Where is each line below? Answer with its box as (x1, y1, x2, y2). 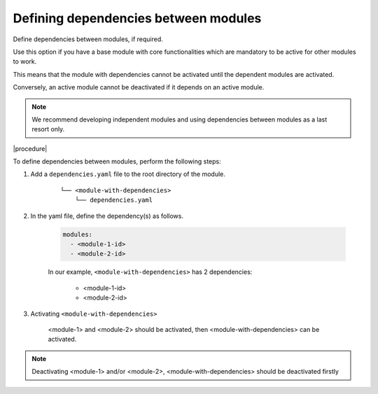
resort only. (31, 125, 65, 133)
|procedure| (13, 144, 48, 153)
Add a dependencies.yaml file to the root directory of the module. (30, 170, 225, 178)
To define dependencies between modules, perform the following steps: (13, 157, 222, 166)
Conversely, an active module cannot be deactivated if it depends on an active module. (13, 83, 265, 92)
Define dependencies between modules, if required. (13, 35, 164, 43)
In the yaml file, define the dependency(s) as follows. (30, 212, 183, 220)
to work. (13, 57, 37, 66)
